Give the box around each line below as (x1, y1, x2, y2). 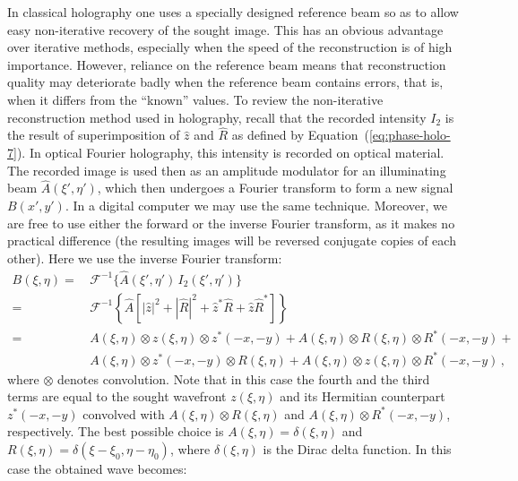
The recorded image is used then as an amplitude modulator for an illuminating (7, 160, 446, 179)
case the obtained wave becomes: (7, 460, 187, 478)
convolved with (82, 404, 165, 423)
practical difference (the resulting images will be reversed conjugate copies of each (7, 231, 456, 250)
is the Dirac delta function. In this (263, 440, 452, 459)
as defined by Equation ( (231, 125, 369, 144)
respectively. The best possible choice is (7, 422, 224, 441)
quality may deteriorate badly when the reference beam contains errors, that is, (7, 73, 444, 91)
